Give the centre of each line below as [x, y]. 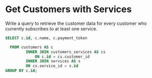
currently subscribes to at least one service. [51, 28]
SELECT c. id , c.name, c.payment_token [46, 38]
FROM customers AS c [32, 47]
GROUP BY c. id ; [21, 71]
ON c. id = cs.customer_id [62, 57]
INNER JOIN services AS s [53, 61]
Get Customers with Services [69, 9]
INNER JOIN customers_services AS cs [66, 52]
